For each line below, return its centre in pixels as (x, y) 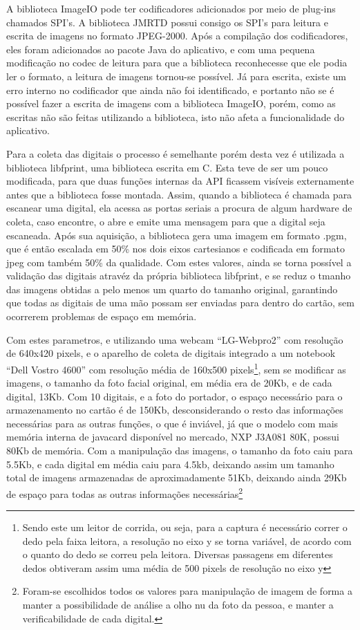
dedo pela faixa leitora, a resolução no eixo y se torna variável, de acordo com (187, 540)
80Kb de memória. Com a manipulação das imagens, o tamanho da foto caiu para (180, 451)
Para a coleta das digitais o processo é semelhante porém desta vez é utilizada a (176, 153)
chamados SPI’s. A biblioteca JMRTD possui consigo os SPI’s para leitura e (167, 22)
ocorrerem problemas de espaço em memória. (102, 316)
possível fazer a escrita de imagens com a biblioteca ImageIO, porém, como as (171, 103)
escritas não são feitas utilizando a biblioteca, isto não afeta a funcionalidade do (176, 117)
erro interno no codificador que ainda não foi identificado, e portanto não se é (170, 90)
